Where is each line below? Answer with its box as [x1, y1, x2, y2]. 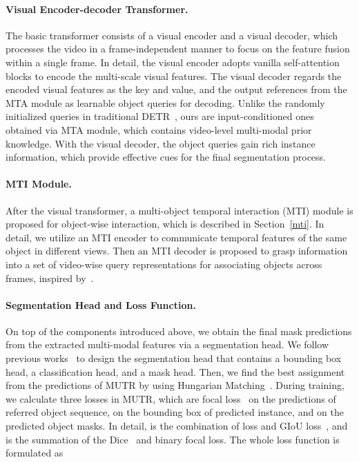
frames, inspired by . [6, 270, 94, 285]
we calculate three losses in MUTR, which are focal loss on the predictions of [6, 391, 336, 405]
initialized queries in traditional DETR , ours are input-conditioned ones [6, 109, 314, 123]
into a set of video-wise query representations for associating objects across [6, 257, 322, 271]
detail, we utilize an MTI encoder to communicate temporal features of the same [6, 230, 347, 244]
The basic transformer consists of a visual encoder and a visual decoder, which [6, 28, 338, 42]
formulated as [6, 445, 64, 460]
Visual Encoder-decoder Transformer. [6, 1, 188, 16]
